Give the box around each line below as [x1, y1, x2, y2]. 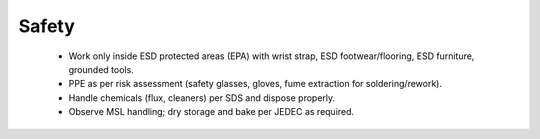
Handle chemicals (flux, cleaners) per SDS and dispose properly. [68, 91, 336, 104]
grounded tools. [68, 63, 134, 75]
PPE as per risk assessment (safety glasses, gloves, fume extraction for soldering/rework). [68, 78, 442, 90]
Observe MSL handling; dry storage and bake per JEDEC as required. [68, 106, 355, 118]
